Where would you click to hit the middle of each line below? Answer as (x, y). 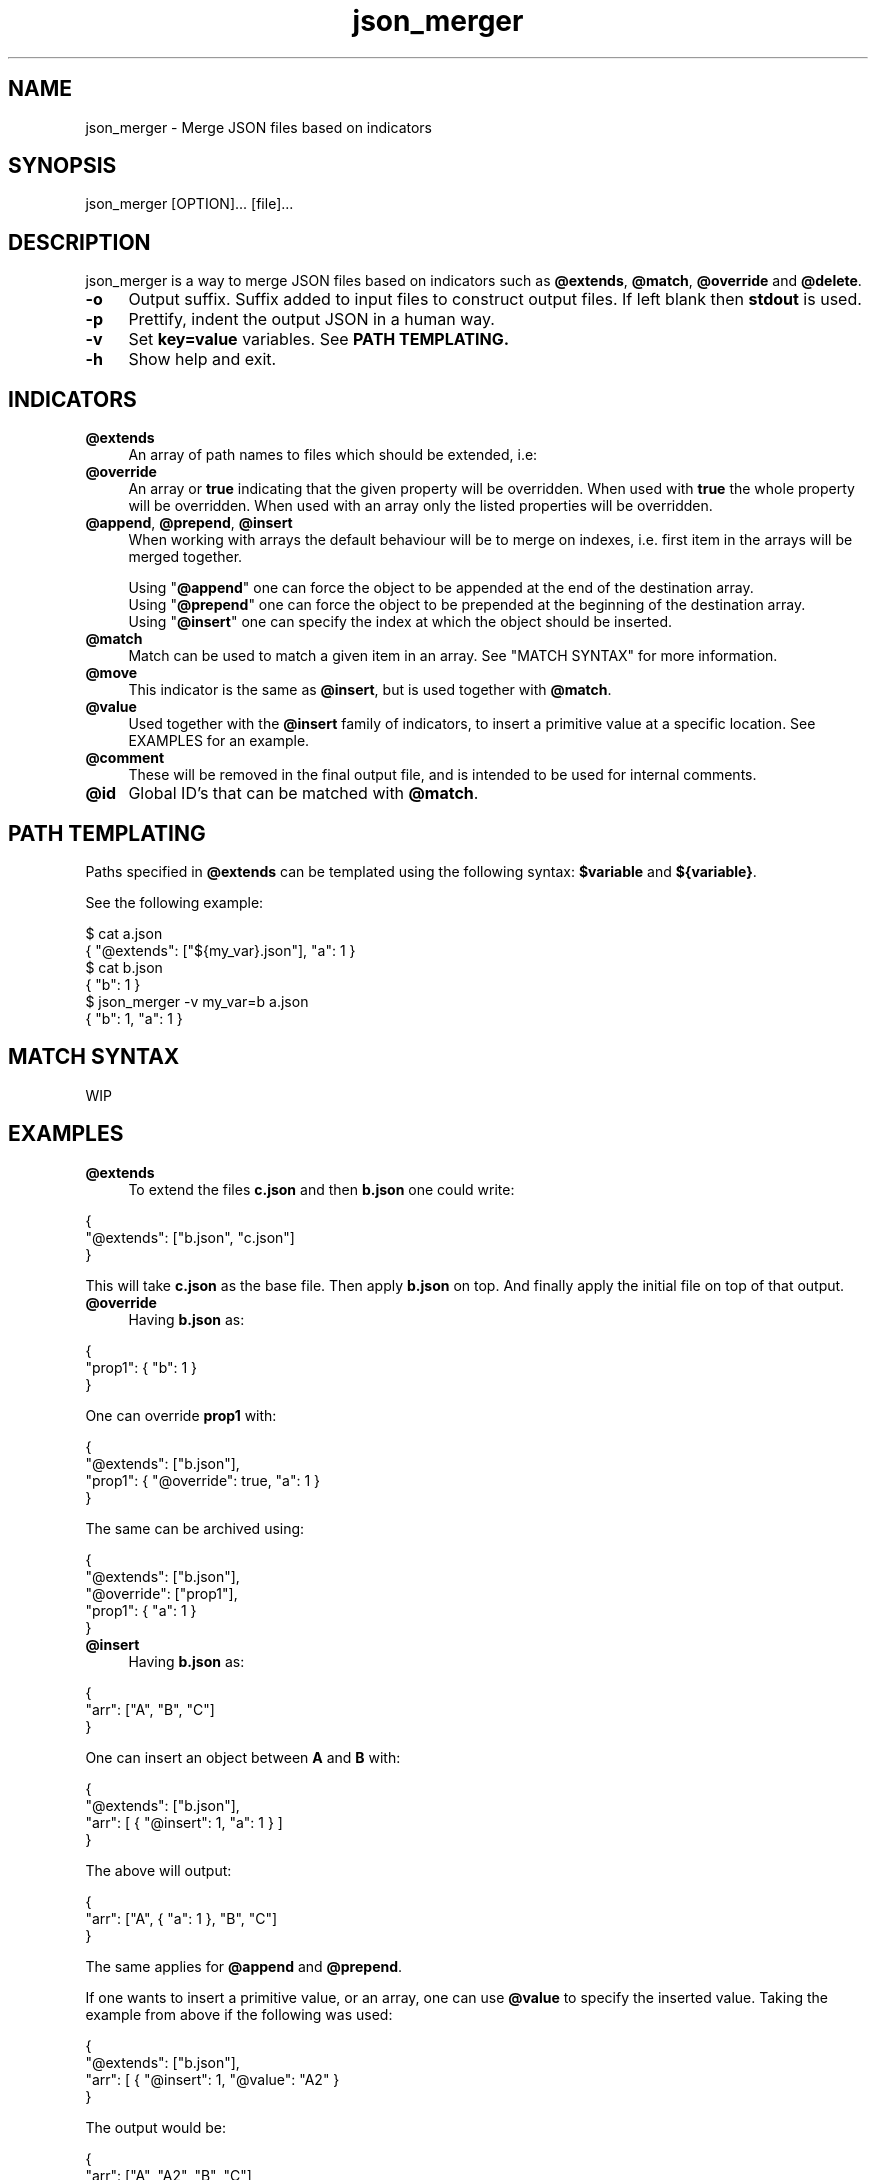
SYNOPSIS (62, 166)
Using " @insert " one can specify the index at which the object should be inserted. (400, 622)
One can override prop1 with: (181, 1415)
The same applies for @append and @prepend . (244, 1966)
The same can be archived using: (195, 1528)
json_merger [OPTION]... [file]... (189, 204)
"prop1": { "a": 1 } (141, 1610)
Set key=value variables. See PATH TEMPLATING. (319, 339)
